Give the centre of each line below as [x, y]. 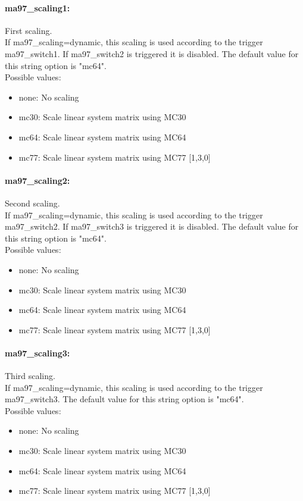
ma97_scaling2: [38, 180]
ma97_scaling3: [38, 353]
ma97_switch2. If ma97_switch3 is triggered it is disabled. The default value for [152, 226]
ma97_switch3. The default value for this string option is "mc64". [124, 399]
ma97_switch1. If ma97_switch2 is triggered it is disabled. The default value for [152, 53]
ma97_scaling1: [38, 7]
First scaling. [29, 30]
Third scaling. [30, 376]
